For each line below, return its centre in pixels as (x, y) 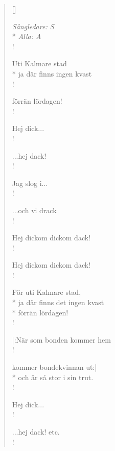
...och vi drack (34, 210)
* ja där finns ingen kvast (52, 73)
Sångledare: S (33, 26)
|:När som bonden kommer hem (61, 339)
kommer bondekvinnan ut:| (54, 367)
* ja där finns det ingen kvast (58, 302)
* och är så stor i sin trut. (53, 377)
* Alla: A (27, 36)
